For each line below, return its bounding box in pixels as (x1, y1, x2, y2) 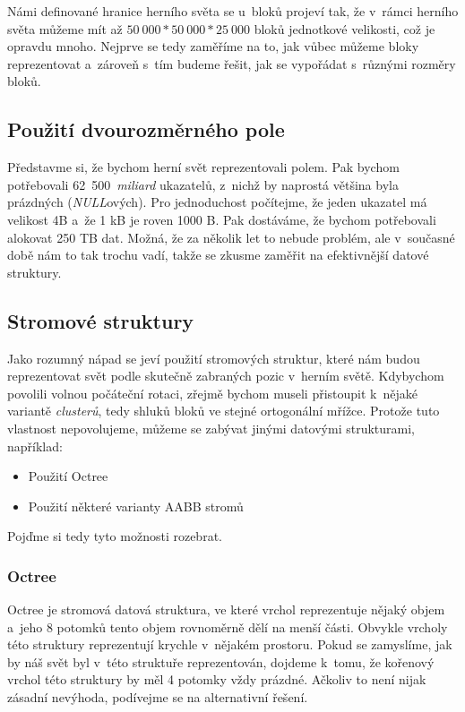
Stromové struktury (7, 306, 194, 334)
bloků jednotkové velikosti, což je (254, 19, 435, 38)
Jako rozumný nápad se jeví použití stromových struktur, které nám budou (7, 348, 420, 367)
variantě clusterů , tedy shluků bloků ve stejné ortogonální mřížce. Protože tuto (7, 401, 440, 420)
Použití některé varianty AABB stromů (28, 496, 244, 515)
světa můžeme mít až (7, 19, 123, 38)
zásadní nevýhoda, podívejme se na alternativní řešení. (7, 688, 308, 707)
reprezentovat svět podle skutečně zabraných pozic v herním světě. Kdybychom (7, 366, 444, 385)
